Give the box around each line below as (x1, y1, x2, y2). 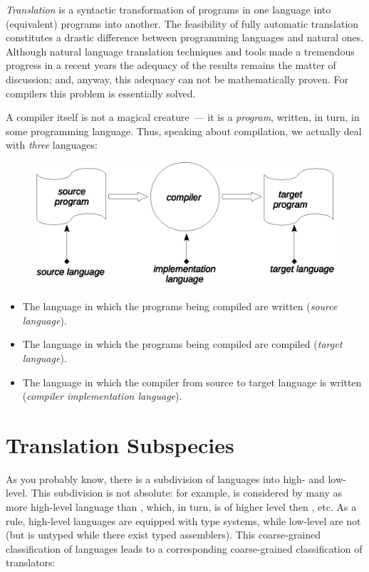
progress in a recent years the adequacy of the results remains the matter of (6, 58, 336, 73)
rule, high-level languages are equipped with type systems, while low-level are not (6, 513, 361, 528)
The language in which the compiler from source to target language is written (22, 374, 362, 389)
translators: (6, 555, 56, 570)
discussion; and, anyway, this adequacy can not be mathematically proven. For (6, 71, 348, 86)
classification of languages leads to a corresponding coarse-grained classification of (6, 541, 363, 556)
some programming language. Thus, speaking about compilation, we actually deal (6, 123, 362, 138)
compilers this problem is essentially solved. (6, 85, 196, 100)
